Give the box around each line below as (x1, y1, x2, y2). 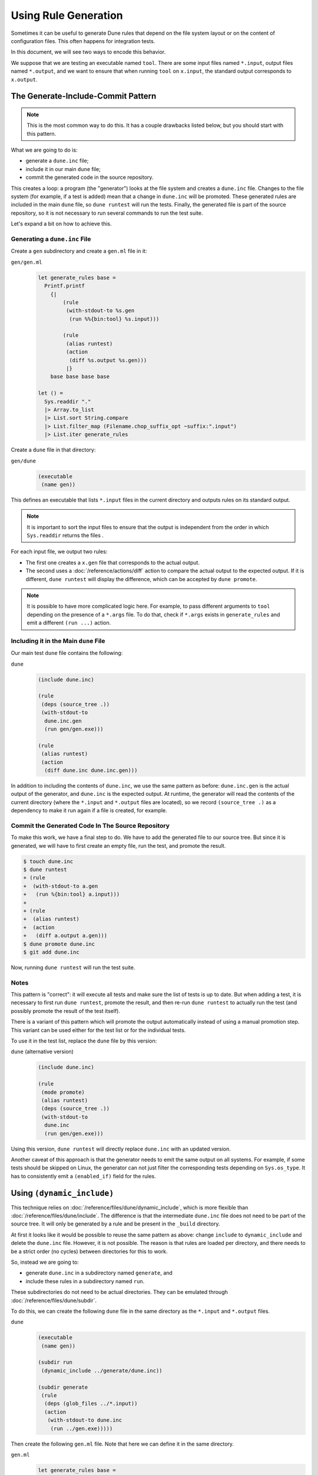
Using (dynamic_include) (11, 1188, 114, 1198)
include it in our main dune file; (25, 165, 101, 172)
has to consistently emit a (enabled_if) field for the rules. (11, 1172, 156, 1179)
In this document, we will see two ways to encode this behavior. (11, 48, 166, 55)
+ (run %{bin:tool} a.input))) (23, 891, 120, 898)
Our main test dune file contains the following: (11, 650, 123, 657)
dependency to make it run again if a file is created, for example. (11, 807, 167, 814)
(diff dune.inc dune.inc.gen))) (44, 767, 138, 773)
